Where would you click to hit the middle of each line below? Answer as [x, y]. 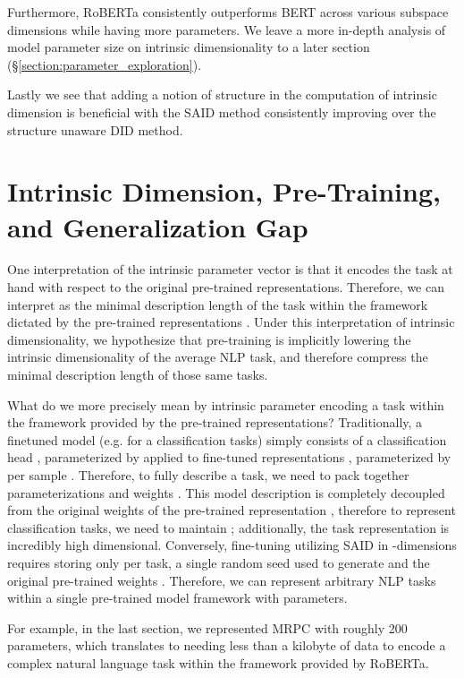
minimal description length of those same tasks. [138, 375]
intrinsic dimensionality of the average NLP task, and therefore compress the [218, 357]
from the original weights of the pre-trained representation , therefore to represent [232, 510]
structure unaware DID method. [95, 129]
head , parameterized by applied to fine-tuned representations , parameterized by [229, 457]
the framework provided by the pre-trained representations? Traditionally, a [215, 422]
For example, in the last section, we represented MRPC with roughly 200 [207, 627]
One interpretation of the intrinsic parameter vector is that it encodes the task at [230, 269]
